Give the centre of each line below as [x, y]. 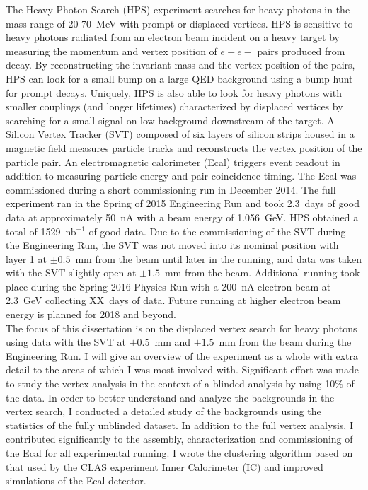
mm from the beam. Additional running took [262, 273]
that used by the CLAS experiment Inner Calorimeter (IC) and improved [165, 466]
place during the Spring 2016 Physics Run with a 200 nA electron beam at [168, 286]
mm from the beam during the [285, 342]
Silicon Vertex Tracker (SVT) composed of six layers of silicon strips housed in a [180, 134]
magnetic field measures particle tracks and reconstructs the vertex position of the [184, 147]
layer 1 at [26, 258]
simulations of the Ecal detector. [76, 480]
